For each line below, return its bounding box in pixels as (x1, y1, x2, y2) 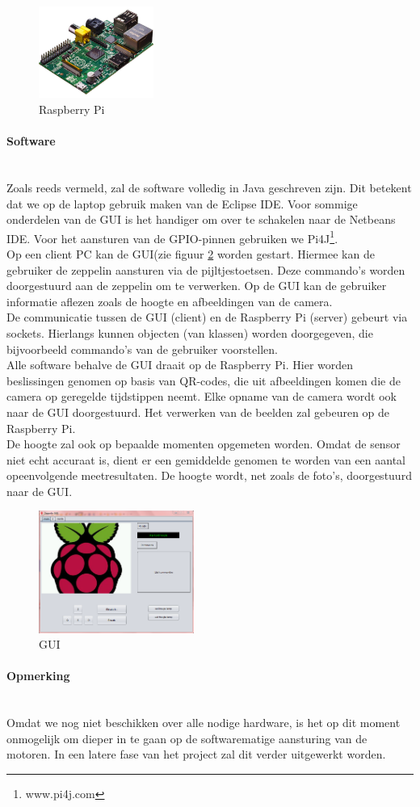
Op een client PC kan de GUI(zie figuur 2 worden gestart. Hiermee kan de (6, 245, 375, 262)
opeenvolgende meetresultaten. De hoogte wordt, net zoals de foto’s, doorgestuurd (6, 467, 412, 484)
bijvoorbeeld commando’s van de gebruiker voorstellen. (6, 340, 278, 357)
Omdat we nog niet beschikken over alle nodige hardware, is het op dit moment (6, 714, 401, 731)
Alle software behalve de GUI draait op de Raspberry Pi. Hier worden (6, 356, 354, 373)
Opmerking (6, 667, 70, 684)
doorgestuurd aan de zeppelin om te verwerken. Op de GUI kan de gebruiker (6, 277, 387, 294)
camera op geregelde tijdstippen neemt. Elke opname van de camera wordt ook (6, 388, 397, 405)
